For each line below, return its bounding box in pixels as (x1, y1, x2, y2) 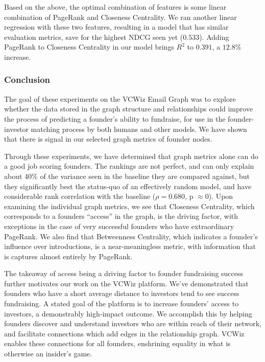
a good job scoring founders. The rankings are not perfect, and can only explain (4, 161, 254, 171)
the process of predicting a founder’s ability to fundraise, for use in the (4, 113, 226, 124)
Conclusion (4, 73, 50, 86)
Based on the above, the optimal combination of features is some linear (4, 2, 227, 12)
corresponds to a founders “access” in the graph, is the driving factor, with (4, 211, 238, 221)
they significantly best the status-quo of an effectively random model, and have (4, 180, 252, 191)
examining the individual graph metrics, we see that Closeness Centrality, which (4, 200, 255, 211)
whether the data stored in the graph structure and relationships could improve (4, 103, 253, 114)
